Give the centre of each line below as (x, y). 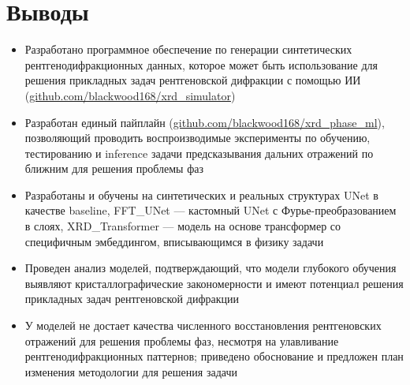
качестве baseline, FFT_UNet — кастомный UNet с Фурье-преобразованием (211, 210)
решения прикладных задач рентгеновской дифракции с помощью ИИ (193, 80)
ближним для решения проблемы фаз (114, 168)
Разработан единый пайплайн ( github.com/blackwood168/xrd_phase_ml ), (205, 122)
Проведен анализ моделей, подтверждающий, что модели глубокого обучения (211, 268)
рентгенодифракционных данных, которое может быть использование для (201, 64)
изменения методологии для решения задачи (131, 371)
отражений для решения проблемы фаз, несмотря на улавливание (182, 340)
